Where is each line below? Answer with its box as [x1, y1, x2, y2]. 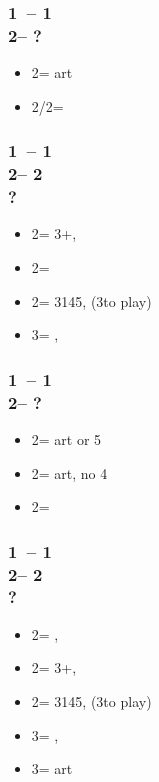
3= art [31, 758, 73, 779]
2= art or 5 [31, 428, 102, 449]
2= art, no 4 [31, 462, 108, 483]
